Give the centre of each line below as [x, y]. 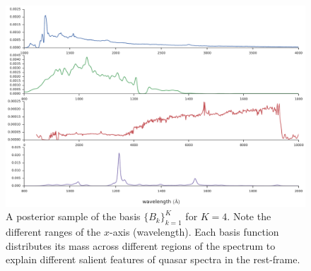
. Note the [249, 216]
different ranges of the [53, 232]
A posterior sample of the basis [73, 216]
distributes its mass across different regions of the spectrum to [141, 245]
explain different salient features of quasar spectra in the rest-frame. [153, 259]
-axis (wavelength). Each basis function [194, 232]
